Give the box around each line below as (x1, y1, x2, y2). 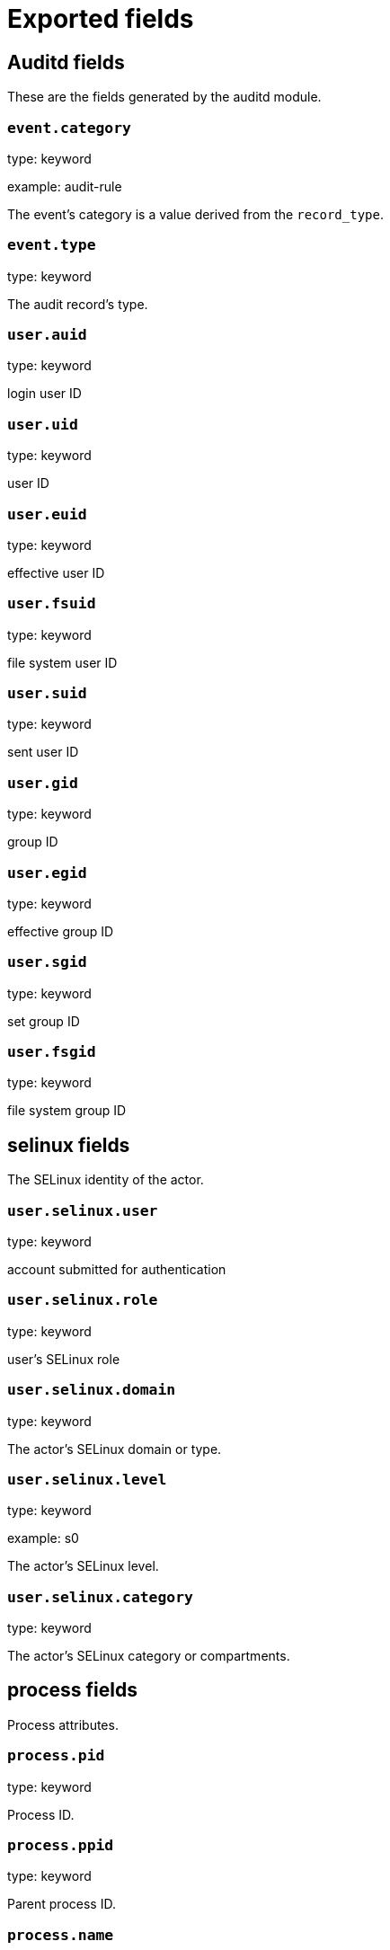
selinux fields (7, 1133, 130, 1157)
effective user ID (7, 564, 105, 581)
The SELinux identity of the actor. (7, 1172, 204, 1188)
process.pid (7, 1747, 105, 1765)
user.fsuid (7, 595, 96, 613)
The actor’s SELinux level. (7, 1558, 159, 1574)
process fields (7, 1679, 137, 1702)
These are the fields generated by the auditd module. (7, 89, 322, 105)
